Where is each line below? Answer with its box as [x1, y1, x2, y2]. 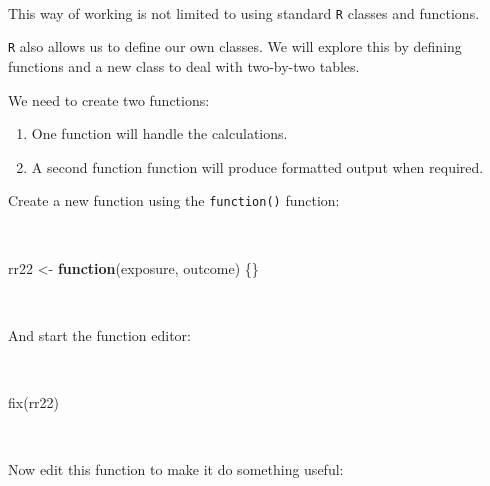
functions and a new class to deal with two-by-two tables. [8, 55, 360, 76]
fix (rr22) [8, 391, 60, 412]
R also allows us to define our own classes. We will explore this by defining [8, 36, 462, 57]
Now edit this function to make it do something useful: [8, 459, 344, 480]
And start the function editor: [8, 324, 191, 345]
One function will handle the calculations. [31, 123, 288, 144]
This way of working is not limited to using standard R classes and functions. [8, 2, 480, 23]
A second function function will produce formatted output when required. [31, 156, 484, 177]
